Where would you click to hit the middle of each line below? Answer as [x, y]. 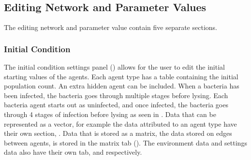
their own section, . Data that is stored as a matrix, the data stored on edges [118, 133]
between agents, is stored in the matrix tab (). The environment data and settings [125, 142]
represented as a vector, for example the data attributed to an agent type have [120, 124]
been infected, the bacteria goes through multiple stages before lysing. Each [116, 95]
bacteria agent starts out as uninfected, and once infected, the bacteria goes [116, 105]
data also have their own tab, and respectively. [73, 152]
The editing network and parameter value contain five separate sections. [111, 27]
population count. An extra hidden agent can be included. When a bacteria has [122, 86]
